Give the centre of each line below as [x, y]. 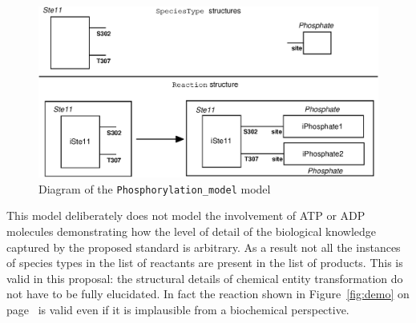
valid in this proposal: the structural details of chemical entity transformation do [205, 278]
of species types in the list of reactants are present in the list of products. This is [205, 263]
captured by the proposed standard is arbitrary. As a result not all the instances [204, 247]
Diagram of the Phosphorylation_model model [155, 188]
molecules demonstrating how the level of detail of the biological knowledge [192, 231]
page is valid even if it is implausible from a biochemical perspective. [178, 309]
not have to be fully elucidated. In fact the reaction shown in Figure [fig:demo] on [208, 294]
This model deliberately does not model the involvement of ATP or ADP [186, 215]
